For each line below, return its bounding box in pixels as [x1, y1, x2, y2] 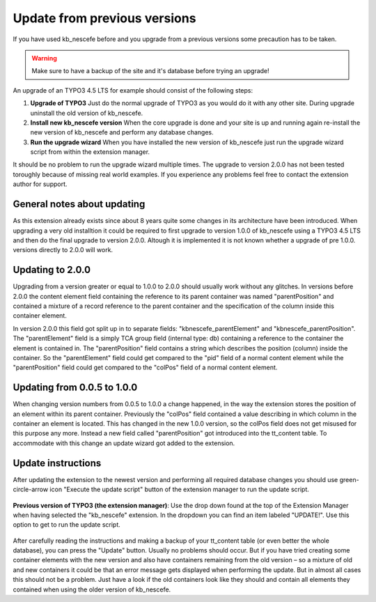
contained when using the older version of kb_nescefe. [13, 585, 171, 594]
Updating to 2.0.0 [13, 264, 91, 276]
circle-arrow [13, 485, 49, 494]
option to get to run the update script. [13, 520, 121, 529]
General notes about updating [13, 199, 146, 210]
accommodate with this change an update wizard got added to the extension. [13, 439, 235, 447]
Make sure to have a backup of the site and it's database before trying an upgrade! [31, 67, 269, 75]
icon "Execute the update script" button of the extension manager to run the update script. [49, 485, 310, 494]
